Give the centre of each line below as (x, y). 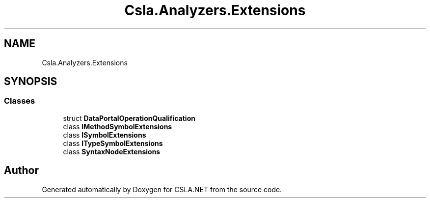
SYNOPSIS (31, 82)
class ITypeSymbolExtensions (113, 143)
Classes (20, 101)
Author (21, 171)
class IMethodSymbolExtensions (118, 126)
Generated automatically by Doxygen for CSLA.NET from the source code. (162, 189)
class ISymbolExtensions (105, 135)
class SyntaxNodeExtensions (112, 151)
